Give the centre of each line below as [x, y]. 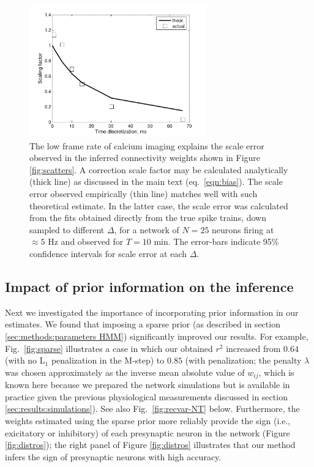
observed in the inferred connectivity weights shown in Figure [145, 158]
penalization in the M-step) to [108, 360]
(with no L [25, 360]
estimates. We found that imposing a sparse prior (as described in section [143, 324]
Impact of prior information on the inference [149, 286]
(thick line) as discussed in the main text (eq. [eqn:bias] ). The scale [156, 181]
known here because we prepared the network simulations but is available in [148, 385]
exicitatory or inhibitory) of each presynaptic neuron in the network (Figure [148, 432]
